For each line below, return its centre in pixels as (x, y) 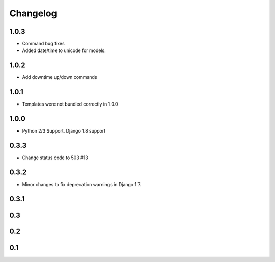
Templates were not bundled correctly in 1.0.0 (70, 104)
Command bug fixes (43, 44)
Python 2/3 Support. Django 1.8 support (64, 131)
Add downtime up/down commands (60, 77)
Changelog (33, 13)
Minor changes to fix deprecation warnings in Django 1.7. (81, 184)
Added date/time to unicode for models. (64, 50)
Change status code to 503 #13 (55, 158)
